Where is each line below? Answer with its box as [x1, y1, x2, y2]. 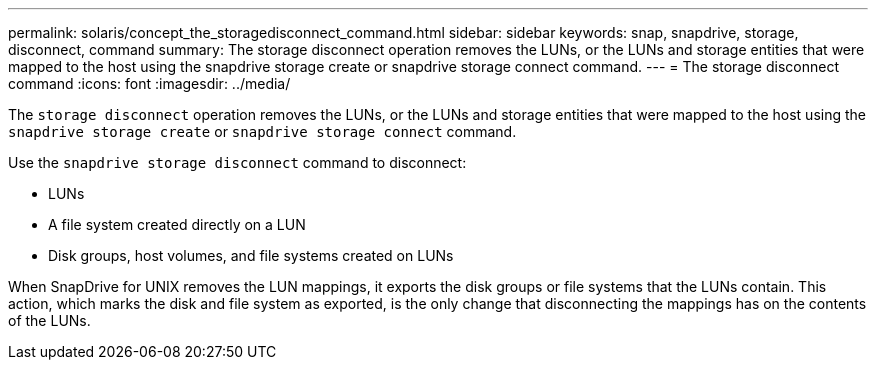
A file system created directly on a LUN [48, 216, 306, 233]
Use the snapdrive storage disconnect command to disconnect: [8, 154, 467, 171]
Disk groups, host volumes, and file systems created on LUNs [48, 247, 454, 264]
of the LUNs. [8, 312, 91, 329]
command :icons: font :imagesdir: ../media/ [8, 75, 291, 92]
